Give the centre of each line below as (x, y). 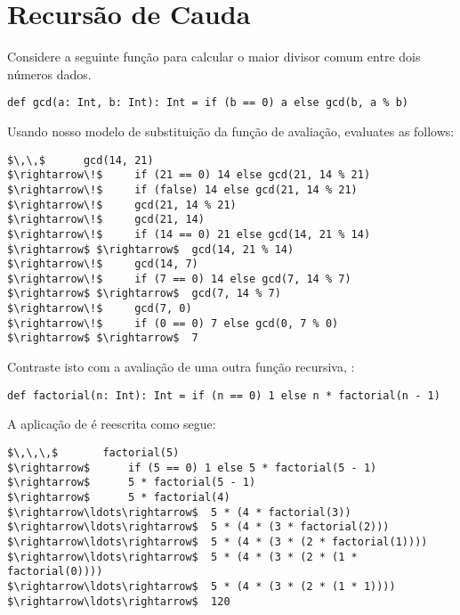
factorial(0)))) (55, 572)
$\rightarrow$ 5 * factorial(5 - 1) (132, 483)
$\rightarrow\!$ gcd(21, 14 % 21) (122, 205)
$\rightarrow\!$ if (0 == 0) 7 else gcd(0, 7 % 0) (173, 323)
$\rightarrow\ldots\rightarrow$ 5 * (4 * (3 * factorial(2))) (198, 527)
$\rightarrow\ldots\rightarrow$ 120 (119, 601)
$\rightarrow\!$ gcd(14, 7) (103, 264)
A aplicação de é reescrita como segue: (112, 424)
